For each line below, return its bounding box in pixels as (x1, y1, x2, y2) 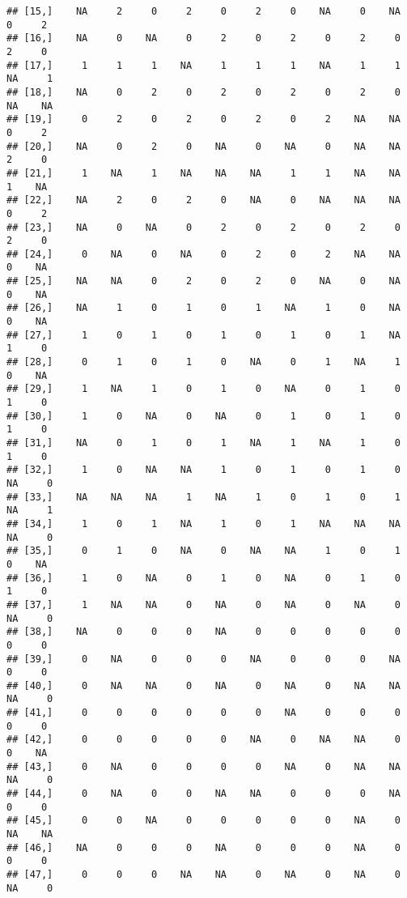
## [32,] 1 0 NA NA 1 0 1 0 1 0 (6, 464, 401, 476)
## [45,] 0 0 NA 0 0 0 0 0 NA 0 (6, 815, 401, 827)
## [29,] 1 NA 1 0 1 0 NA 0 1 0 (6, 383, 401, 395)
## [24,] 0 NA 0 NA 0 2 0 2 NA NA (6, 248, 401, 260)
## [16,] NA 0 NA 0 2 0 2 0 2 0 (6, 32, 401, 45)
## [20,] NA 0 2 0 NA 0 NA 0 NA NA (6, 140, 401, 152)
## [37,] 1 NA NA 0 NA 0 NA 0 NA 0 (6, 598, 401, 611)
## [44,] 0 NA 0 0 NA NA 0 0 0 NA (6, 788, 401, 800)
